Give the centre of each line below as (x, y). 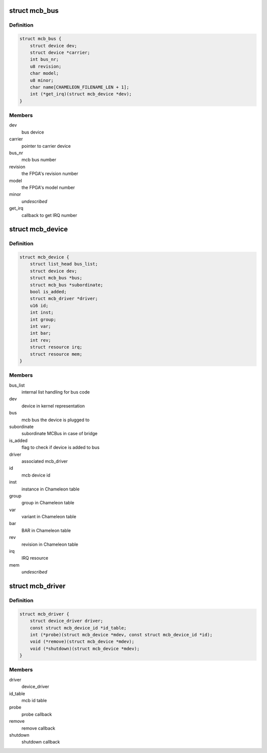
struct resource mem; (56, 354)
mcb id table (34, 701)
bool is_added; (48, 292)
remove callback (38, 728)
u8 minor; (42, 80)
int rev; (41, 340)
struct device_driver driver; (67, 621)
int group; (43, 319)
